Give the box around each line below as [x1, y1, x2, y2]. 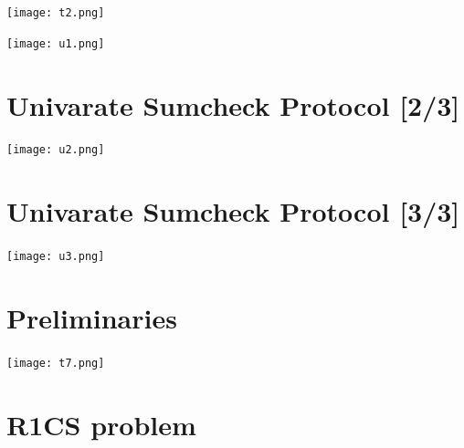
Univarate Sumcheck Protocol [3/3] [6, 193, 460, 230]
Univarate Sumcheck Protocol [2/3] [6, 86, 460, 123]
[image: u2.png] [6, 143, 105, 157]
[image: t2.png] [6, 6, 105, 19]
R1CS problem [6, 405, 196, 443]
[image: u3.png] [6, 250, 105, 264]
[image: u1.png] [6, 36, 105, 50]
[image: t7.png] [6, 357, 105, 370]
